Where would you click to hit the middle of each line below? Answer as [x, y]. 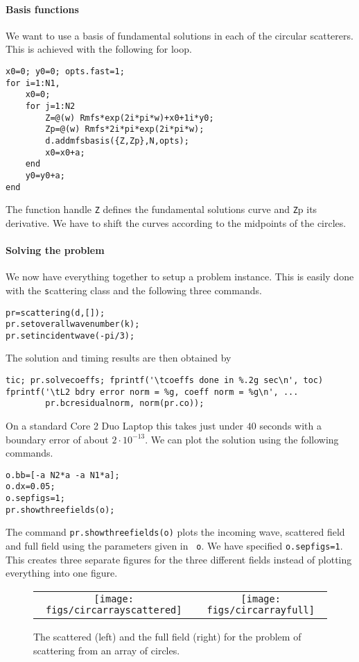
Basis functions [42, 9]
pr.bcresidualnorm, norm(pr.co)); [125, 404]
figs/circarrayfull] [261, 610]
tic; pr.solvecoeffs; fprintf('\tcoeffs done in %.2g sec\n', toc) [165, 381]
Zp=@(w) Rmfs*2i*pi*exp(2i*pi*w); [125, 129]
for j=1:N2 [50, 106]
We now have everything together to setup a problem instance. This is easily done [180, 277]
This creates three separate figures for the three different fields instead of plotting [179, 559]
